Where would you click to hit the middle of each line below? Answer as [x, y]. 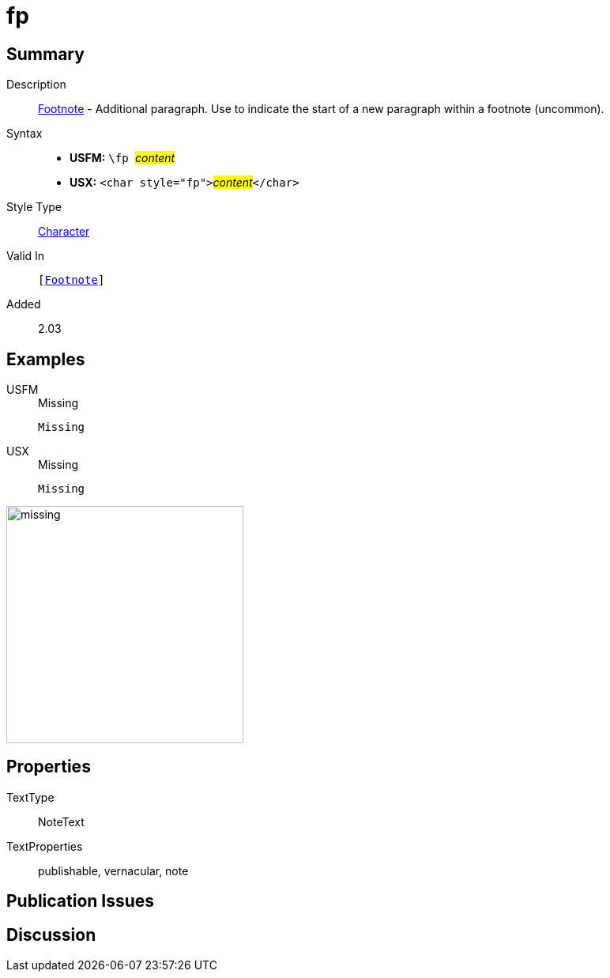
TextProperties [45, 846]
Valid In [26, 256]
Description [36, 85]
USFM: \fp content [122, 158]
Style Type [34, 207]
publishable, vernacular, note [113, 870]
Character [64, 232]
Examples [46, 359]
